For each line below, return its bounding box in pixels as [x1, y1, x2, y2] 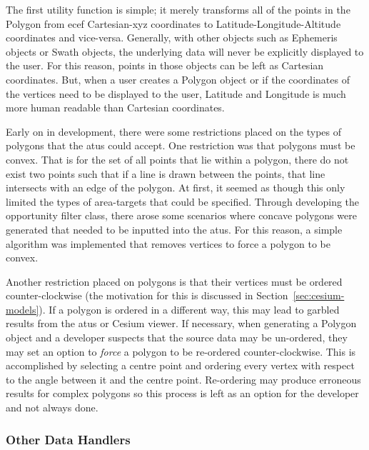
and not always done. [6, 400, 98, 415]
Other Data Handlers [6, 430, 131, 448]
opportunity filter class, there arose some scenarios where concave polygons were [6, 208, 357, 223]
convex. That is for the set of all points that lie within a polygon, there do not [6, 151, 349, 166]
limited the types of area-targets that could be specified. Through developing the [6, 194, 360, 209]
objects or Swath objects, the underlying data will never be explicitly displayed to [6, 44, 364, 59]
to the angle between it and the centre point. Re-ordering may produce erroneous [6, 371, 361, 386]
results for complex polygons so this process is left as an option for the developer [6, 386, 359, 401]
